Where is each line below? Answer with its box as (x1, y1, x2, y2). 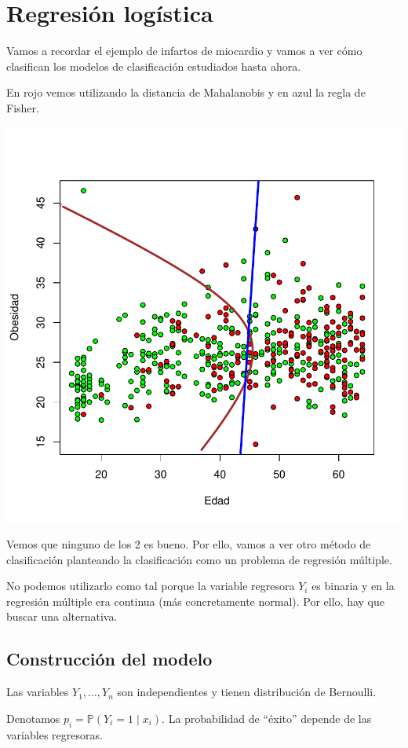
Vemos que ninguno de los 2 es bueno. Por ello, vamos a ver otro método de (6, 535, 371, 552)
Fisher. (6, 99, 39, 115)
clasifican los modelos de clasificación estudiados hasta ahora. (6, 57, 301, 74)
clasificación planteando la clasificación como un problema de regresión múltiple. (6, 551, 392, 567)
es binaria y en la (311, 577, 395, 594)
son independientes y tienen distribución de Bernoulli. (117, 684, 377, 700)
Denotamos (6, 709, 60, 726)
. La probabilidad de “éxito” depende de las (162, 709, 372, 726)
